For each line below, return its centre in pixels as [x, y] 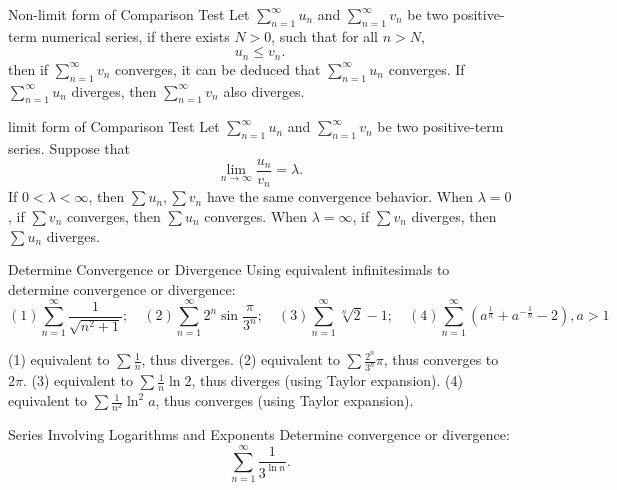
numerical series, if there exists [135, 35]
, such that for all [324, 35]
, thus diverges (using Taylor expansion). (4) [327, 380]
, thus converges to [441, 359]
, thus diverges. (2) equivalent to [241, 359]
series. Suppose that [69, 148]
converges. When [256, 215]
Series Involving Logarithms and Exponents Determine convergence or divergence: [259, 434]
